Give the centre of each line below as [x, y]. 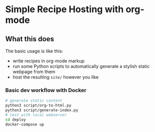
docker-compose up [25, 124]
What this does [30, 39]
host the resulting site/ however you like [56, 77]
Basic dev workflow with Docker [46, 90]
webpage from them [34, 72]
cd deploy [16, 120]
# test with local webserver [36, 115]
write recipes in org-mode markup [49, 61]
